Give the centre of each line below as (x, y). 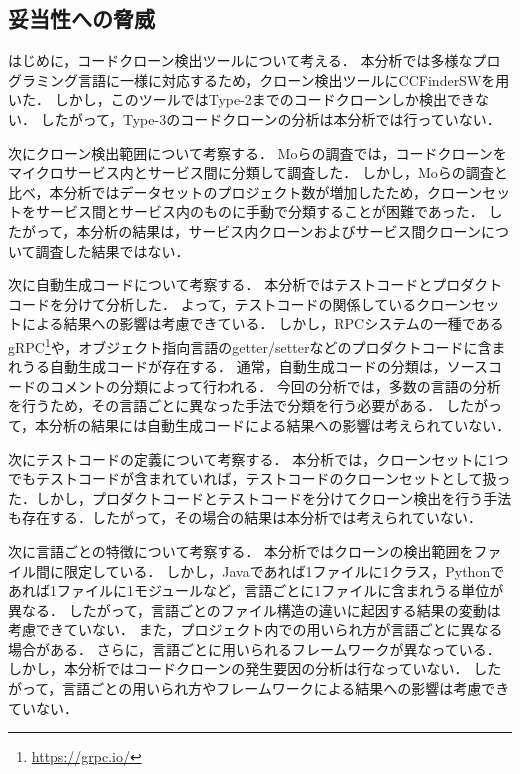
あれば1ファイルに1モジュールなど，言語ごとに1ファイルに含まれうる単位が (256, 590)
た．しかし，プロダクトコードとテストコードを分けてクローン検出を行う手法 (260, 497)
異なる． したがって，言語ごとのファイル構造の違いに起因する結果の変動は (254, 609)
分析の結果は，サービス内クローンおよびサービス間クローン (285, 230)
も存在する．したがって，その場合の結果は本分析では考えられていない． (245, 517)
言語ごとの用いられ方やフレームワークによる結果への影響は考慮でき (286, 688)
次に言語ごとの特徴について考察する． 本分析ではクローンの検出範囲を (241, 550)
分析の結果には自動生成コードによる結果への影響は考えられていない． (280, 424)
